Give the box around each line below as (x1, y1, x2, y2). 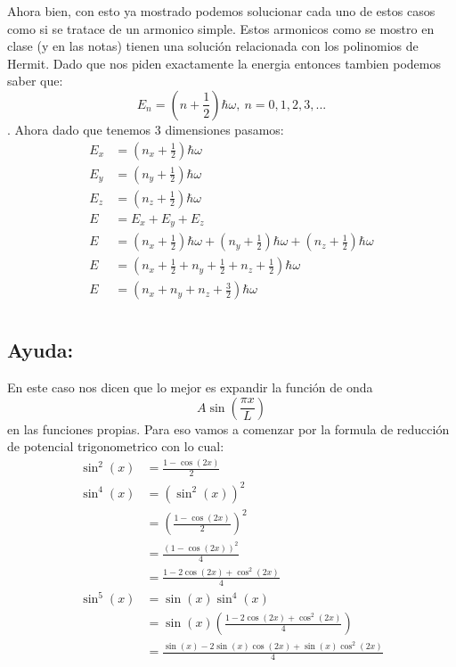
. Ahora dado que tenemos (7, 119, 151, 138)
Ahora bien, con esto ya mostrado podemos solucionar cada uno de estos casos (7, 2, 436, 20)
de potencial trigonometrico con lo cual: (7, 437, 224, 456)
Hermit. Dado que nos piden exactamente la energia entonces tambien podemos (7, 54, 441, 72)
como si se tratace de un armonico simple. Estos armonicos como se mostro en (7, 19, 435, 37)
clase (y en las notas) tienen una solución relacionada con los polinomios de (7, 37, 419, 55)
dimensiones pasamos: (165, 119, 284, 138)
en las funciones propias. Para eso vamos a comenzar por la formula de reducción (7, 419, 450, 438)
